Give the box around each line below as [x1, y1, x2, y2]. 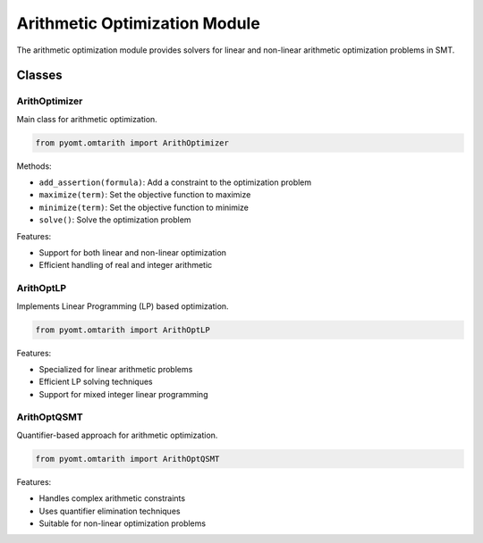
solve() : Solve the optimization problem [38, 214, 191, 225]
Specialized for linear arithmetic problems [38, 363, 193, 374]
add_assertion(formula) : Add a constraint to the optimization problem [38, 177, 312, 188]
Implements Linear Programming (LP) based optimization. [16, 300, 229, 312]
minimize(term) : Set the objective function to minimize [38, 202, 250, 213]
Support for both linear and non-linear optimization [38, 247, 227, 258]
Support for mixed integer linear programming [38, 388, 208, 399]
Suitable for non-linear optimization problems [38, 518, 206, 529]
